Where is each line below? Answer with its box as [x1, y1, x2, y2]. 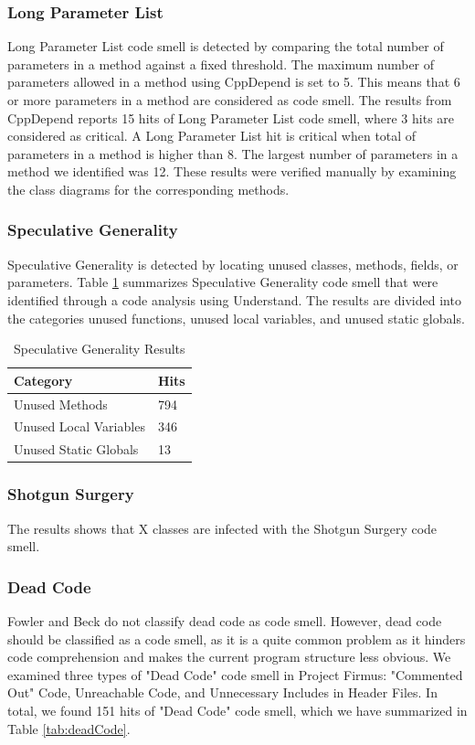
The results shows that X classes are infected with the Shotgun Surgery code [7, 518, 438, 537]
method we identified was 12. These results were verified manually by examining [7, 162, 457, 181]
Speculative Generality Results [14, 339, 185, 358]
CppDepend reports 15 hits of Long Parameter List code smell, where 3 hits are [7, 108, 455, 127]
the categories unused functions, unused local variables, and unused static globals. [7, 308, 465, 327]
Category [14, 370, 73, 389]
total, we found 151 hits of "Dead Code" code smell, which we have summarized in [7, 700, 468, 719]
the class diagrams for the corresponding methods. [7, 179, 290, 198]
